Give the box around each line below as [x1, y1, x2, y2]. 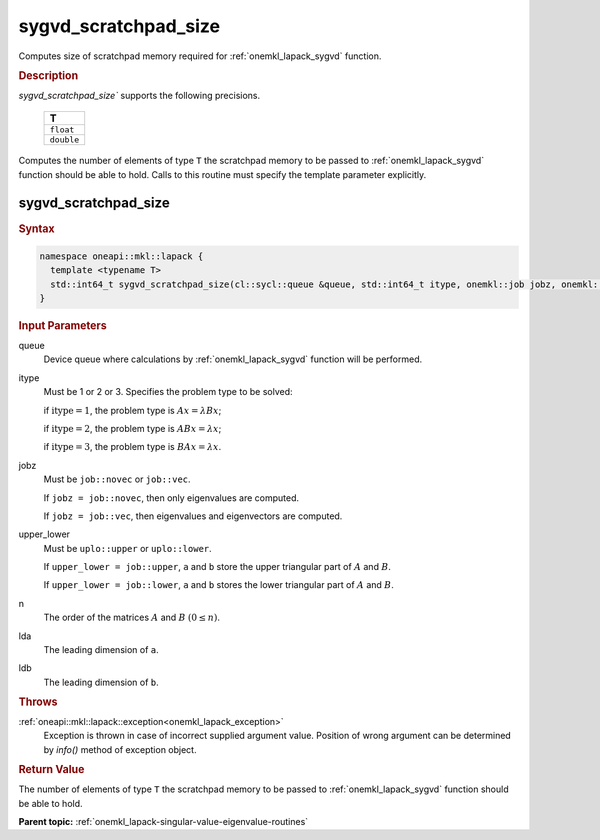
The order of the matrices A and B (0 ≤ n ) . [43, 611, 220, 624]
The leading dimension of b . [43, 676, 159, 688]
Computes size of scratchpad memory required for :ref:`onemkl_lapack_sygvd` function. [18, 50, 382, 62]
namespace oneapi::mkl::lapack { [39, 250, 204, 262]
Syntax [18, 221, 55, 235]
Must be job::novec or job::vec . [43, 473, 191, 485]
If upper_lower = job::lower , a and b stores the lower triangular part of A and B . [43, 579, 394, 591]
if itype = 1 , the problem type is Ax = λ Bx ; [43, 404, 222, 416]
